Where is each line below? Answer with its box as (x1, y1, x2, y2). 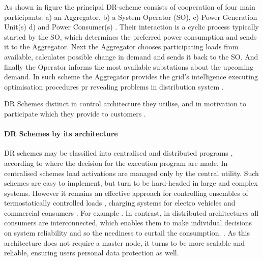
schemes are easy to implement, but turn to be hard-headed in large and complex (4, 178, 258, 188)
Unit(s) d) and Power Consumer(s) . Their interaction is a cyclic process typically (4, 21, 259, 32)
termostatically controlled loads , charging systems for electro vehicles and (4, 197, 236, 208)
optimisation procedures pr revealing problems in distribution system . (4, 81, 224, 92)
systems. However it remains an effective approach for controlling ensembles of (4, 187, 248, 198)
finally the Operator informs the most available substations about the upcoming (4, 61, 254, 72)
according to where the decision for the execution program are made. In (4, 157, 228, 168)
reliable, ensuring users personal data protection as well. (4, 247, 179, 258)
